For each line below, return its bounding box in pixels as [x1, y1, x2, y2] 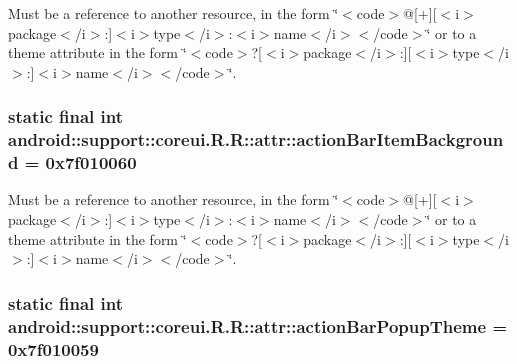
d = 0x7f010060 [8, 150, 137, 175]
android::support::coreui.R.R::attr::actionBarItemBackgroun [8, 127, 504, 152]
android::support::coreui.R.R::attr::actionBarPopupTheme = [8, 313, 508, 338]
